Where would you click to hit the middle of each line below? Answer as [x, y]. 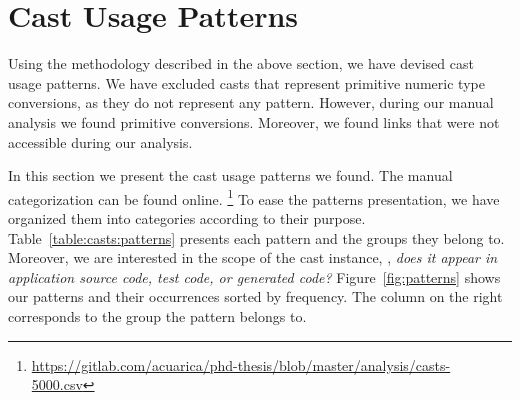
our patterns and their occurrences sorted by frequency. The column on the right [255, 296]
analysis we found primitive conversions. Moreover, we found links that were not [254, 121]
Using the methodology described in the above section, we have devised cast [241, 63]
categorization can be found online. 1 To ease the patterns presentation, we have [254, 197]
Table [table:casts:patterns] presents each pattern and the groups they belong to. [256, 237]
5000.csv [57, 384]
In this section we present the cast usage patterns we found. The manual [230, 175]
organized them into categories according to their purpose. [187, 217]
